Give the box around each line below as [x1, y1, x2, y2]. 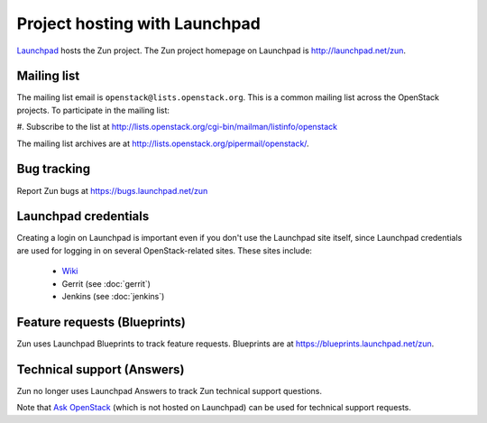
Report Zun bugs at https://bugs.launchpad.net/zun [16, 185, 208, 196]
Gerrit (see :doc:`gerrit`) [61, 278, 151, 289]
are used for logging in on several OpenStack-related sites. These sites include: [16, 244, 313, 256]
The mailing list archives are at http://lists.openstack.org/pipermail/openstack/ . [16, 138, 310, 149]
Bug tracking [16, 161, 90, 177]
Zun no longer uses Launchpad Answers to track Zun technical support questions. [16, 385, 322, 396]
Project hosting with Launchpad [16, 14, 262, 33]
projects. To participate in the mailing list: [16, 105, 170, 115]
